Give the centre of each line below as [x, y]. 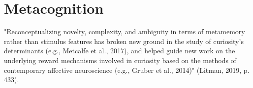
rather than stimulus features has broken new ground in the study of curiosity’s [124, 41]
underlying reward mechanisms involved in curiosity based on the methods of [120, 60]
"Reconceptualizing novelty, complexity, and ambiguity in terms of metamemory [125, 32]
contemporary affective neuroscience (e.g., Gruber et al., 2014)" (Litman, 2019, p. [127, 70]
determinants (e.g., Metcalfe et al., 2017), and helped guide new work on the [120, 51]
